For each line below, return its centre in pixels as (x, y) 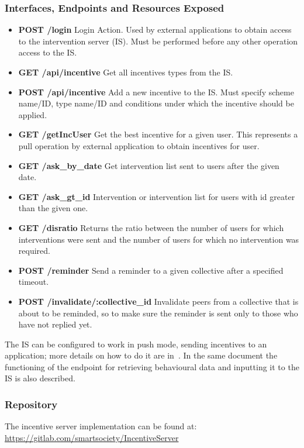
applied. (33, 114)
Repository (31, 404)
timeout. (34, 282)
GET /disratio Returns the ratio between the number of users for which (151, 227)
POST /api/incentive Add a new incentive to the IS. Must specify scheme (156, 92)
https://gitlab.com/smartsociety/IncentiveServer (92, 437)
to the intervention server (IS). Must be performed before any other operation (158, 41)
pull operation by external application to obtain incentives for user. (139, 145)
